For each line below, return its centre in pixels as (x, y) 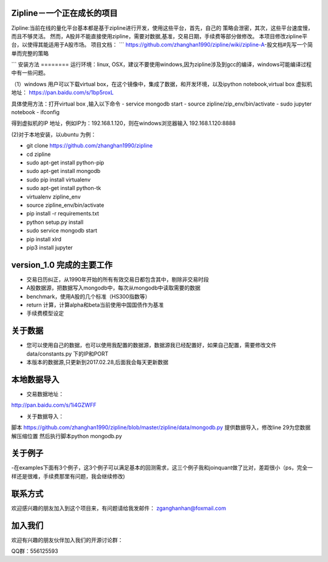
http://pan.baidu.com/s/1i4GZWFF (54, 405)
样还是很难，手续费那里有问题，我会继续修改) (68, 476)
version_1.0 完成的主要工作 (62, 265)
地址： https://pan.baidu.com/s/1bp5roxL (63, 93)
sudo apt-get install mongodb (63, 171)
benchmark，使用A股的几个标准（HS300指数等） (88, 296)
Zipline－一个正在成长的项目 (64, 13)
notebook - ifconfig (36, 112)
